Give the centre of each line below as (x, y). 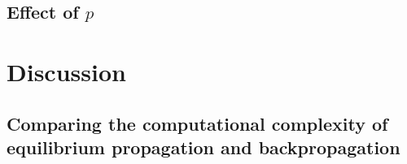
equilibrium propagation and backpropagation (203, 147)
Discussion (66, 71)
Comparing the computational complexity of (197, 123)
